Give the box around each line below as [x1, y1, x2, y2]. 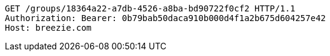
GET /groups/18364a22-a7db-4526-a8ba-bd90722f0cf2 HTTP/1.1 [5, 4, 296, 13]
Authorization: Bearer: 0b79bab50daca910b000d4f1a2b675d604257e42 [5, 13, 326, 23]
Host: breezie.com [5, 23, 92, 33]
